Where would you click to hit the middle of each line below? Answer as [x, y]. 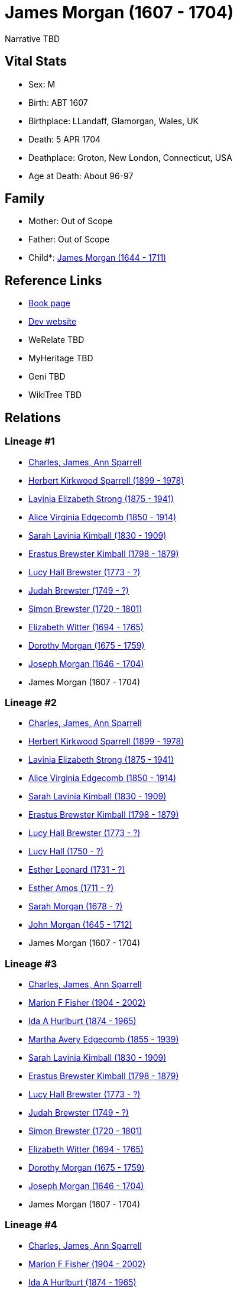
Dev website [53, 322]
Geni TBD [47, 377]
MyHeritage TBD [61, 358]
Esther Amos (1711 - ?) [71, 888]
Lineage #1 [30, 441]
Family [25, 199]
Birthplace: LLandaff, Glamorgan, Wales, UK [114, 121]
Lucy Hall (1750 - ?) [66, 851]
